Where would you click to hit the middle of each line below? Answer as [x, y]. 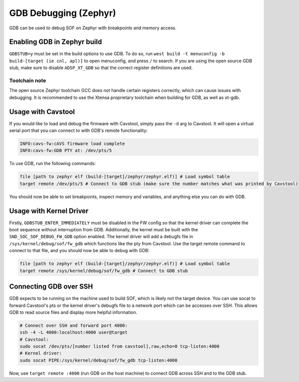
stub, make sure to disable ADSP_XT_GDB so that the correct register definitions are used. [101, 68]
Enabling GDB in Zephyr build [56, 42]
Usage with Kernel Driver [49, 211]
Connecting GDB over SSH [51, 287]
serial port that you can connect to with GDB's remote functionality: [78, 131]
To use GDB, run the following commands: [53, 164]
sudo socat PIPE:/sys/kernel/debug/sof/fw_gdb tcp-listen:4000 [99, 360]
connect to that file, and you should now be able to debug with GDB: [79, 251]
